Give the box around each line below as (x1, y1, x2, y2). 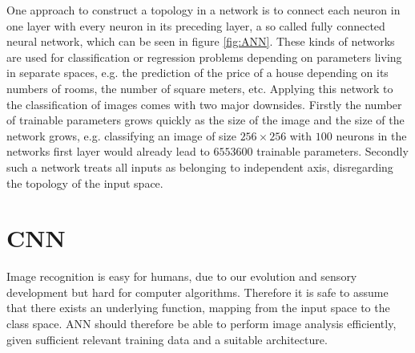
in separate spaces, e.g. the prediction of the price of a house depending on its (6, 64, 389, 81)
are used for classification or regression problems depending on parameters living (6, 48, 402, 65)
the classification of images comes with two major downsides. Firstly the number (6, 95, 402, 112)
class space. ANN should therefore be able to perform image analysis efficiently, (6, 315, 397, 332)
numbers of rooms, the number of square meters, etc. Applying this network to (6, 79, 393, 96)
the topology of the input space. (6, 174, 163, 191)
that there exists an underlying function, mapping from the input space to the (6, 299, 390, 316)
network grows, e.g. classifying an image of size (6, 127, 236, 144)
